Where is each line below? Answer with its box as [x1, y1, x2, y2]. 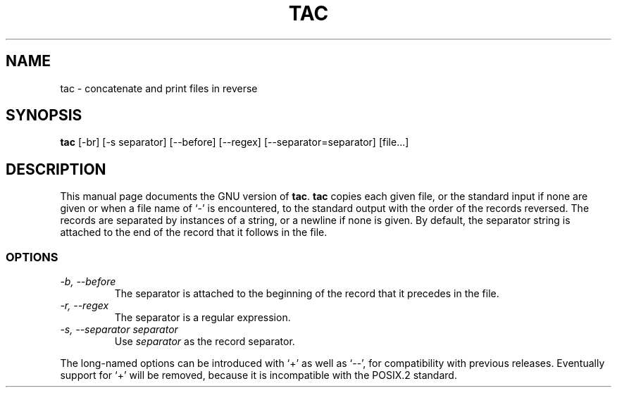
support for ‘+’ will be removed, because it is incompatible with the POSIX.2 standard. [60, 369, 457, 382]
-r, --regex [60, 299, 109, 312]
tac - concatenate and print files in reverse [60, 82, 258, 94]
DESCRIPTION [6, 160, 106, 178]
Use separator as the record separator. [114, 335, 295, 348]
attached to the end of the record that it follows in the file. [60, 226, 328, 239]
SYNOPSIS [6, 106, 82, 125]
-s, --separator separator [60, 323, 178, 336]
